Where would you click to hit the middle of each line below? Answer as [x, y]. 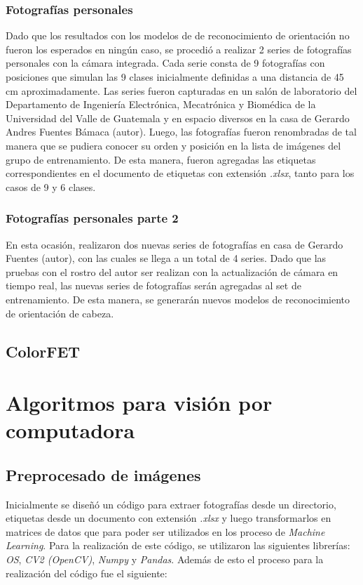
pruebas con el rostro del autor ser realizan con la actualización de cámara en [172, 271]
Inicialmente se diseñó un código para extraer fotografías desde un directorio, [171, 504]
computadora [70, 430]
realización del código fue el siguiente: [87, 573]
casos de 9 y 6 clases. [51, 186]
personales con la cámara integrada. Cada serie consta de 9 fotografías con [165, 63]
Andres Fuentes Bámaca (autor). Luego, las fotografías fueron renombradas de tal [181, 132]
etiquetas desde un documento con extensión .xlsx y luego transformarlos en [169, 518]
